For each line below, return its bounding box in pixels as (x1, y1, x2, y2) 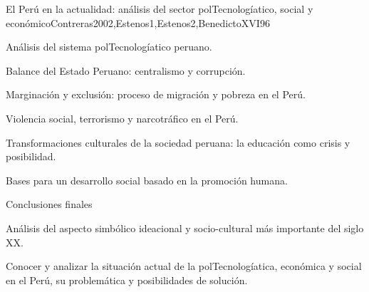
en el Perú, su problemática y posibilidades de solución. (6, 272, 248, 287)
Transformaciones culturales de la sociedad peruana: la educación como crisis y (6, 135, 350, 150)
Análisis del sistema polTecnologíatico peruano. (6, 39, 212, 54)
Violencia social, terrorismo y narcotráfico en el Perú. (6, 110, 239, 125)
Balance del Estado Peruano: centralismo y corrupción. (6, 63, 246, 78)
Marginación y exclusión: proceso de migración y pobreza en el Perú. (6, 87, 306, 102)
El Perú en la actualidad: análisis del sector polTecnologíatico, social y (6, 1, 313, 16)
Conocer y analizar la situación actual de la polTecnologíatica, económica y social (6, 259, 362, 273)
